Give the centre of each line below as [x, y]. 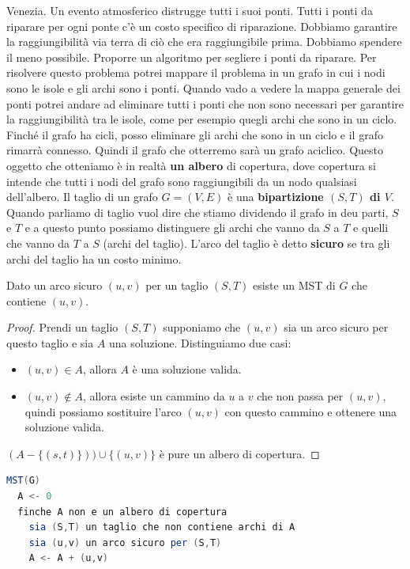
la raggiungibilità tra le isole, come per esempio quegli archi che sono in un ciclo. [202, 119]
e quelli [371, 228]
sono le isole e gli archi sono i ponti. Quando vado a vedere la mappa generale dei [203, 87]
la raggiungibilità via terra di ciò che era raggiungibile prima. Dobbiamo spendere [204, 42]
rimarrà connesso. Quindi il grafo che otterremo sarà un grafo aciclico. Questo [195, 150]
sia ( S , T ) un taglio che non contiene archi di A [162, 527]
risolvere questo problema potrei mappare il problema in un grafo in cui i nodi [196, 72]
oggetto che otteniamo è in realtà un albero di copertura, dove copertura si [191, 165]
